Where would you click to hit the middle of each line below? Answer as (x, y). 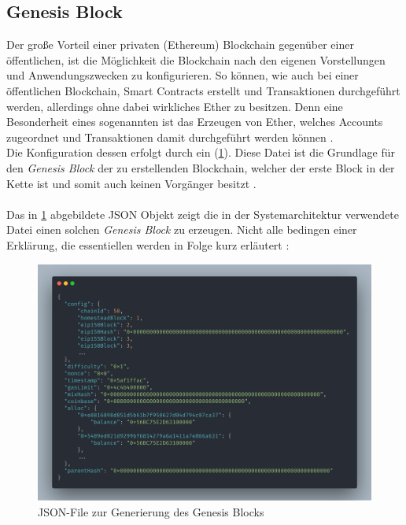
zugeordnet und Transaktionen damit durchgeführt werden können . (170, 137)
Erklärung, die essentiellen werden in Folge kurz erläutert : (148, 244)
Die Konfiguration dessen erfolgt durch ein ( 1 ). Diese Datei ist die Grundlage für (201, 152)
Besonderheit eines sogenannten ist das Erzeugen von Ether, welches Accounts (195, 122)
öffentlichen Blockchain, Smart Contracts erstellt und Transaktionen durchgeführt (203, 90)
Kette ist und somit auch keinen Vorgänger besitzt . (131, 183)
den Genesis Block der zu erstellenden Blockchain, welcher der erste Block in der (201, 167)
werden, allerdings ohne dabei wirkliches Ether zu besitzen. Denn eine (175, 106)
